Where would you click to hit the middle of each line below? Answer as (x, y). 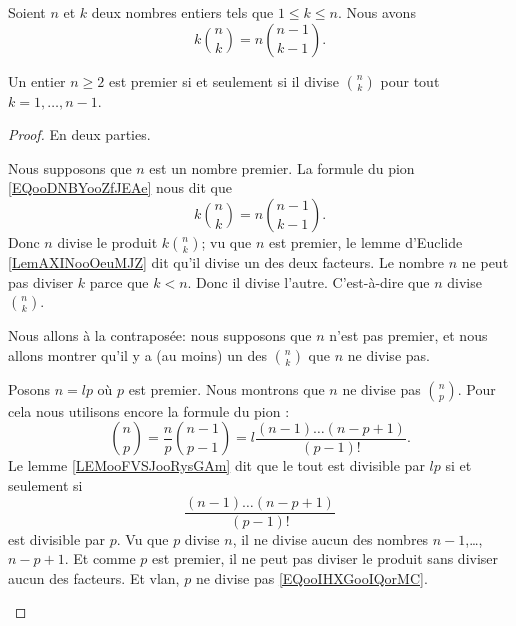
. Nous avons (376, 12)
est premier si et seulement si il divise (223, 80)
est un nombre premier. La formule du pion (282, 167)
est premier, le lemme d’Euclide (365, 241)
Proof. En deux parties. (79, 134)
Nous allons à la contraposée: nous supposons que (160, 335)
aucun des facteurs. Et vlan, (94, 577)
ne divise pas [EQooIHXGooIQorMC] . (311, 577)
